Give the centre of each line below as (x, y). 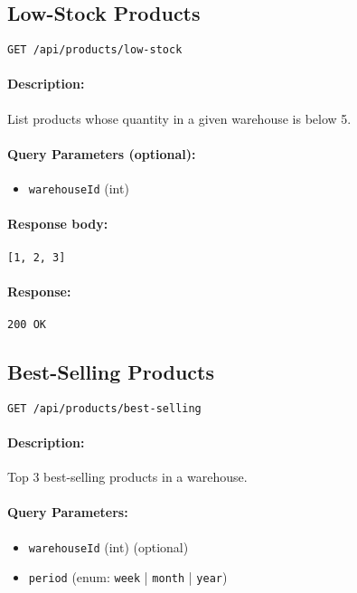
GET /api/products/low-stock (95, 50)
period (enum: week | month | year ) (128, 577)
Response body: (58, 224)
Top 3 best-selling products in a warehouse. (127, 477)
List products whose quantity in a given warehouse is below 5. (179, 118)
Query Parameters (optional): (102, 153)
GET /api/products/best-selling (104, 408)
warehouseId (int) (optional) (108, 546)
